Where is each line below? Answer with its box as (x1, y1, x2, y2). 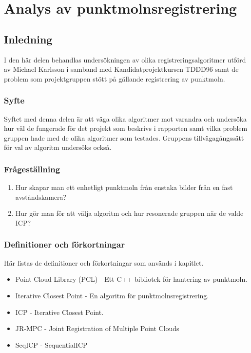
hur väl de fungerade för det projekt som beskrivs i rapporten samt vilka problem (4, 123, 248, 133)
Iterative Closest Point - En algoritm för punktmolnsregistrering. (15, 290, 209, 300)
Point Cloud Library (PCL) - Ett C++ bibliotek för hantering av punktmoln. (15, 274, 248, 284)
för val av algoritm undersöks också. (4, 142, 112, 152)
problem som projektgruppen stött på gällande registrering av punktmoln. (4, 73, 225, 83)
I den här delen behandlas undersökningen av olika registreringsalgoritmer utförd (4, 54, 246, 64)
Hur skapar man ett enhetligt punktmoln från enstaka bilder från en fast (15, 182, 233, 192)
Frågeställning (4, 163, 60, 175)
